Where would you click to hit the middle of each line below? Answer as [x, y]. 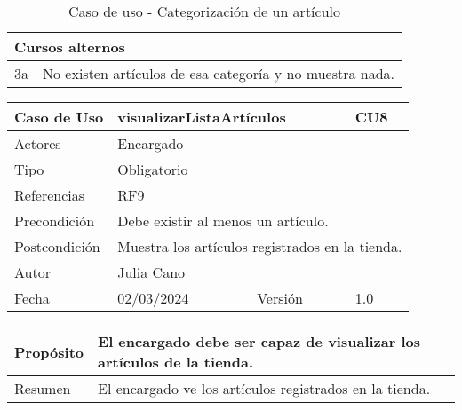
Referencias [50, 195]
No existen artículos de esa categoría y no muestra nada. [219, 73]
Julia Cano [151, 272]
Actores [38, 143]
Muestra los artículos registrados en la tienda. [260, 246]
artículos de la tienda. [176, 362]
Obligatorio [153, 169]
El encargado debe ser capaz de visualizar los [259, 341]
